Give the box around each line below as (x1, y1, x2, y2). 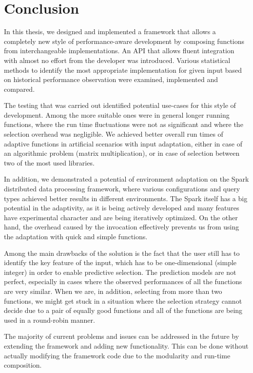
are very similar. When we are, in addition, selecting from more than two (4, 286, 222, 296)
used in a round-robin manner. (4, 314, 95, 325)
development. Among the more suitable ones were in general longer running (4, 109, 230, 120)
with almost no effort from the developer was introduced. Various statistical (4, 55, 231, 65)
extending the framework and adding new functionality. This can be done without (4, 340, 249, 351)
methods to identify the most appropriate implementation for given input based (4, 64, 242, 75)
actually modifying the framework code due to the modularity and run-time (4, 350, 231, 360)
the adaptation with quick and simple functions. (4, 231, 148, 241)
